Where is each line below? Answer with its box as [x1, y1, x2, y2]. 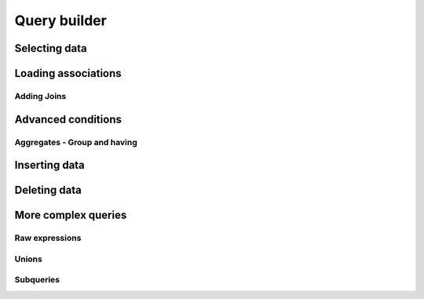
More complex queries [14, 209, 127, 222]
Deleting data [14, 184, 82, 197]
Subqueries [14, 275, 60, 286]
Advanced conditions [14, 112, 122, 126]
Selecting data [14, 42, 87, 55]
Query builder [14, 12, 108, 29]
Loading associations [14, 67, 122, 80]
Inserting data [14, 159, 86, 172]
